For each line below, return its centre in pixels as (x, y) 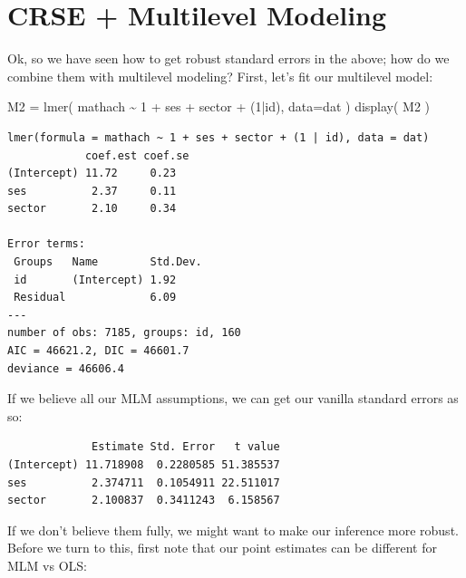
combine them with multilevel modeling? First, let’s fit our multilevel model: (220, 76)
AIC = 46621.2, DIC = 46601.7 (98, 351)
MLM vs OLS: (47, 565)
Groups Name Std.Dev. (108, 262)
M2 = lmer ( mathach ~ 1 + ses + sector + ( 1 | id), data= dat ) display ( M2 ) (219, 106)
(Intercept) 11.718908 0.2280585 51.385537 (144, 465)
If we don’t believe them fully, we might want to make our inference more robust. (233, 530)
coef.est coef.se (137, 155)
